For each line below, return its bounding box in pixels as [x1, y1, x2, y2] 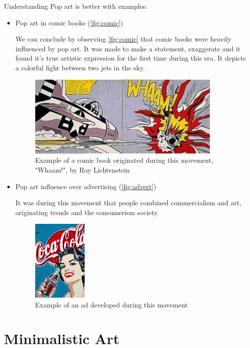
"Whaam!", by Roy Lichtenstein [35, 164, 130, 174]
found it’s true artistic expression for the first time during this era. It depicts [15, 53, 246, 63]
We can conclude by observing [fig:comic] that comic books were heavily [15, 34, 232, 44]
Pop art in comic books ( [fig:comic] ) [15, 17, 123, 27]
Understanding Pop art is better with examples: [4, 1, 148, 11]
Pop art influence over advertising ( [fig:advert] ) [15, 181, 157, 191]
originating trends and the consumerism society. [15, 207, 159, 217]
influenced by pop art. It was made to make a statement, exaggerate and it [15, 43, 241, 53]
